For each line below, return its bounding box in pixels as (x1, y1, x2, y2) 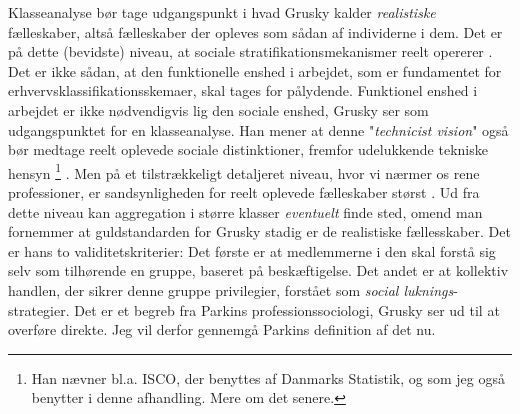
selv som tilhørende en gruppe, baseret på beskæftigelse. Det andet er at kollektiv (8, 260, 509, 281)
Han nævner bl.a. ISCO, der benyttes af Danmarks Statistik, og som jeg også (31, 367, 505, 388)
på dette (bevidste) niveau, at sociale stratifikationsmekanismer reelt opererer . (8, 41, 493, 62)
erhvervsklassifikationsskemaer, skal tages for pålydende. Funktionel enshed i (8, 80, 478, 101)
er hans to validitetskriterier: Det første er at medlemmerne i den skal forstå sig (8, 240, 496, 261)
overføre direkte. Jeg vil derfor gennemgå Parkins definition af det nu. (8, 319, 436, 340)
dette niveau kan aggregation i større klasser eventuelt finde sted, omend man (8, 201, 483, 222)
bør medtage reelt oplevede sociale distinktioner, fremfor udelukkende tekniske (8, 139, 488, 160)
